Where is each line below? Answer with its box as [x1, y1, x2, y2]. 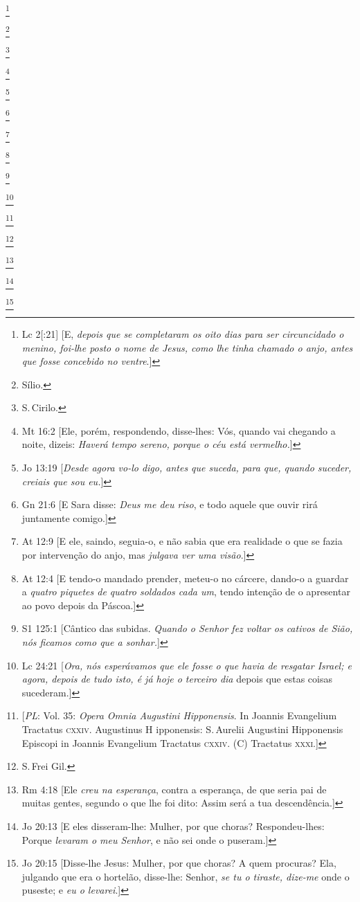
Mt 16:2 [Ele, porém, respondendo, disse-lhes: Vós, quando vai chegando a [21, 423, 336, 438]
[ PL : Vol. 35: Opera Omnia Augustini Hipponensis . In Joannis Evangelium [21, 708, 337, 723]
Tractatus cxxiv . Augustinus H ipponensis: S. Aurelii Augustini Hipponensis [21, 721, 343, 736]
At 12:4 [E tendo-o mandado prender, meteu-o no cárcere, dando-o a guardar [21, 570, 349, 585]
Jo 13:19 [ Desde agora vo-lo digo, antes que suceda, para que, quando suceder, [21, 460, 352, 475]
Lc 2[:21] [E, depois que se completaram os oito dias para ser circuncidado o [21, 326, 344, 341]
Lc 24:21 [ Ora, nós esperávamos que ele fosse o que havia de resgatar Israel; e [21, 658, 352, 672]
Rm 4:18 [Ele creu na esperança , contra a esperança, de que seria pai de [21, 782, 327, 796]
